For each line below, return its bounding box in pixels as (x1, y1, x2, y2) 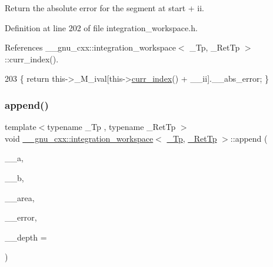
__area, (5, 191, 35, 203)
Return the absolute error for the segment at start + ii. (5, 2, 204, 14)
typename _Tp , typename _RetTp (47, 121, 176, 133)
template (5, 121, 36, 133)
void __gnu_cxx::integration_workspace (5, 132, 154, 144)
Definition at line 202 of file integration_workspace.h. (5, 21, 198, 34)
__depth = (5, 231, 47, 243)
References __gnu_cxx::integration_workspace (5, 41, 176, 54)
